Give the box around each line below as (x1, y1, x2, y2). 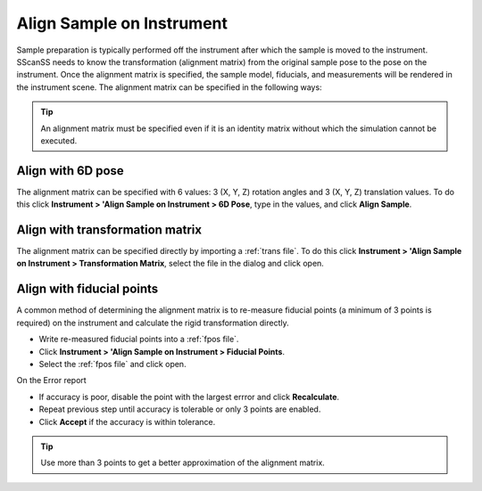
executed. (40, 135, 78, 146)
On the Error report (16, 375, 87, 386)
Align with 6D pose (16, 163, 124, 178)
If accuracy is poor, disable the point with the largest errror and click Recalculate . (38, 391, 339, 402)
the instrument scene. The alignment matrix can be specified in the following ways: (16, 81, 322, 93)
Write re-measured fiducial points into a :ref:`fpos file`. (38, 334, 239, 345)
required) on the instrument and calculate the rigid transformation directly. (16, 317, 289, 328)
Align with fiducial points (16, 282, 159, 297)
